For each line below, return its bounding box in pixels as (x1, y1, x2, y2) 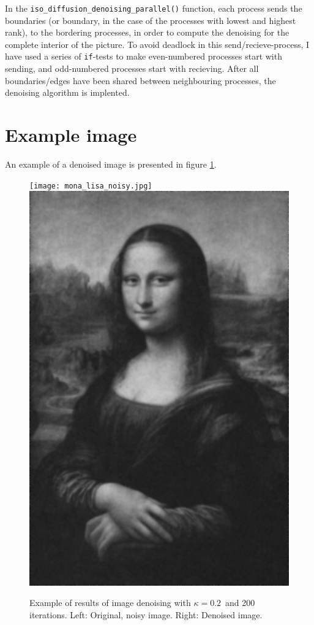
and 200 (225, 596, 255, 609)
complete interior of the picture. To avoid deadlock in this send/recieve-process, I (5, 37, 310, 50)
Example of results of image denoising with (29, 596, 191, 609)
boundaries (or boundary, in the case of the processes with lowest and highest (5, 14, 296, 26)
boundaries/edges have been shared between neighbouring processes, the (5, 74, 276, 87)
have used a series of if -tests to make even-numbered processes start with (5, 50, 282, 63)
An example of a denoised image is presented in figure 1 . (5, 158, 217, 170)
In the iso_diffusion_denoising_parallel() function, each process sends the (5, 2, 302, 14)
